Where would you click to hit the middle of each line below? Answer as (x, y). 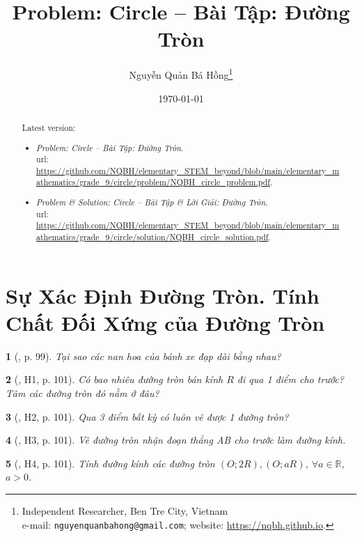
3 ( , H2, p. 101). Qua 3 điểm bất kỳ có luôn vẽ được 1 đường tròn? (147, 416)
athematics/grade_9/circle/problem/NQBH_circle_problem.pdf (154, 182)
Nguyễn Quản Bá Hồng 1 (181, 73)
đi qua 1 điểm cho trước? (290, 379)
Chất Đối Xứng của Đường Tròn (165, 322)
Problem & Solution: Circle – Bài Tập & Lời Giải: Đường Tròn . (152, 202)
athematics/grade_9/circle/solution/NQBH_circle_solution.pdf (152, 236)
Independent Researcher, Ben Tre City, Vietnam (125, 510)
